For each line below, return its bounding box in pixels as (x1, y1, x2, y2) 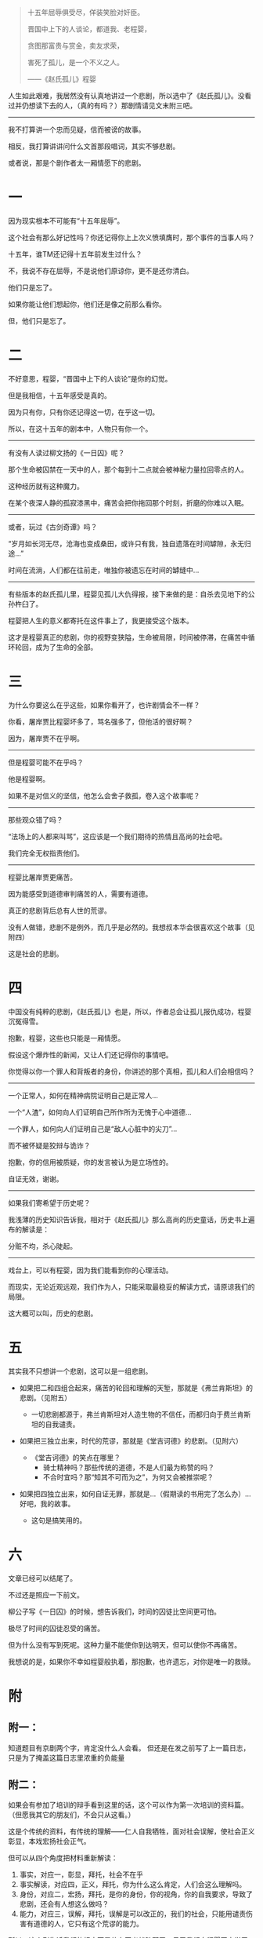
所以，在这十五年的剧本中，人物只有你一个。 (8, 424, 153, 433)
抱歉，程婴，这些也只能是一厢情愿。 (8, 1033, 125, 1042)
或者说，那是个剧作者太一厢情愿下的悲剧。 (8, 159, 146, 167)
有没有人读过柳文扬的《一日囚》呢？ (8, 447, 125, 458)
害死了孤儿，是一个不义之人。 (27, 58, 124, 67)
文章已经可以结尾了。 (8, 1573, 77, 1582)
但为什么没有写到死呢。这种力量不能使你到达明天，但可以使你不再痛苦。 (8, 1640, 241, 1649)
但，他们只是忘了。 (8, 316, 70, 325)
